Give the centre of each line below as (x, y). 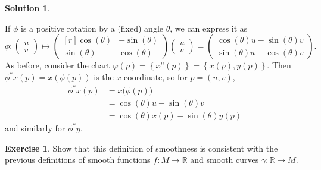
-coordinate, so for (154, 76)
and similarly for (35, 127)
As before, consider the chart (57, 65)
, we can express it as (209, 28)
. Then (279, 65)
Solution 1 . (27, 8)
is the (104, 76)
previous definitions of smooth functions (78, 160)
